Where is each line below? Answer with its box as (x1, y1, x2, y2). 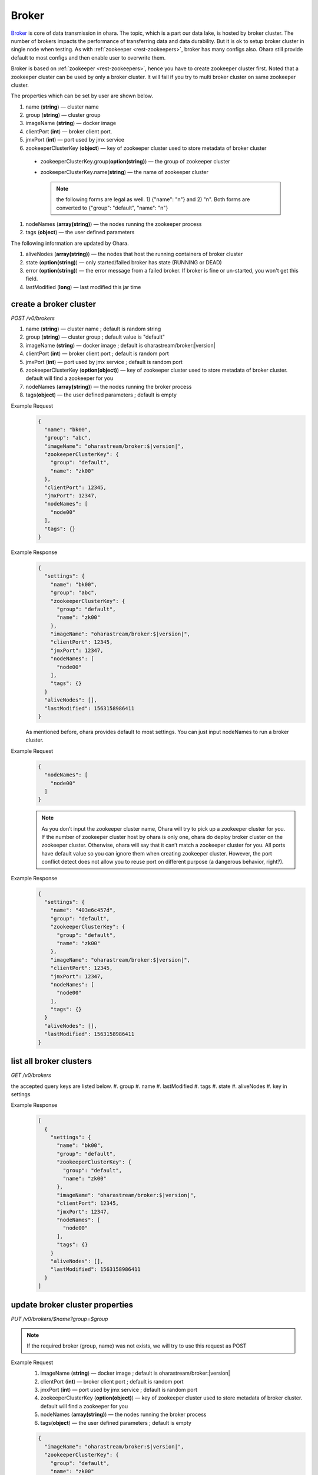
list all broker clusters (11, 1056, 92, 1066)
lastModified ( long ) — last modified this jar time (25, 283, 141, 290)
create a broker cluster (11, 299, 97, 309)
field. (25, 275, 38, 283)
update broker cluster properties (11, 1300, 134, 1310)
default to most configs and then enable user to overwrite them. (11, 54, 166, 61)
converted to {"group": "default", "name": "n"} (56, 204, 168, 211)
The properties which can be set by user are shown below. (11, 92, 153, 100)
